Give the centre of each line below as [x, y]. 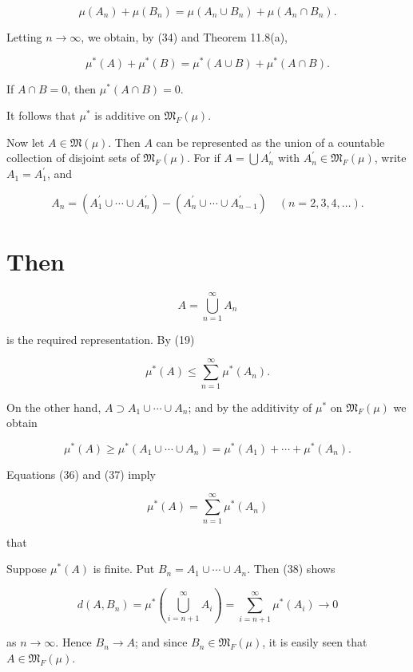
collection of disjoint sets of [73, 158]
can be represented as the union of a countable [270, 142]
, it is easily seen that [315, 642]
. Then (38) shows [291, 569]
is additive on [127, 115]
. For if [204, 158]
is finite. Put [124, 569]
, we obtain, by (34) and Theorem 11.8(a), [184, 37]
